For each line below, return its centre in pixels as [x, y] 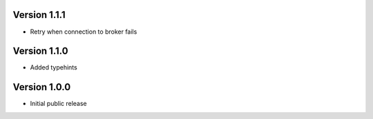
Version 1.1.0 [40, 51]
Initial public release [59, 104]
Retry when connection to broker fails [84, 32]
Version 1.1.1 [39, 15]
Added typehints [54, 67]
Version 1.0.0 [42, 87]
